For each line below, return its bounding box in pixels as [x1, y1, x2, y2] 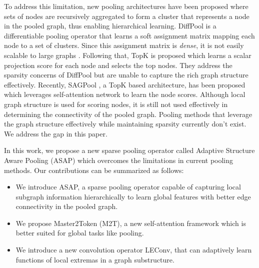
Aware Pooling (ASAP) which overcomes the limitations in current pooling [4, 154, 233, 165]
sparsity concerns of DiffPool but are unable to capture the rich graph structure [4, 69, 248, 80]
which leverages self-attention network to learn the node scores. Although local [4, 89, 245, 99]
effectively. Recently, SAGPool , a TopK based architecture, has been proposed [4, 79, 245, 89]
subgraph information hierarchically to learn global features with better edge [15, 191, 251, 201]
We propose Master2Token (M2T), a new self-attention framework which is [15, 217, 246, 228]
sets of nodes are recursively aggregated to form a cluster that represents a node [4, 10, 249, 21]
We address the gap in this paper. [4, 128, 107, 138]
